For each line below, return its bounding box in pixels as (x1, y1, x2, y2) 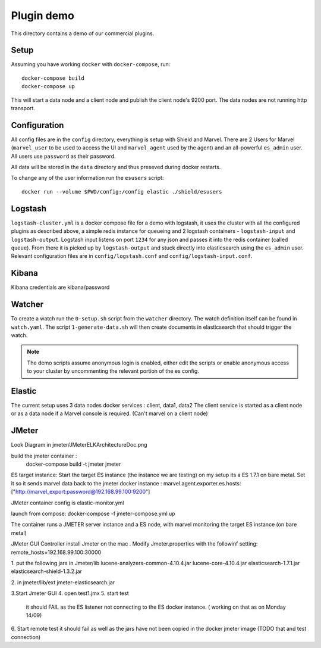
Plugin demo (11, 9, 74, 22)
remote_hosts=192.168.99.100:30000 (11, 549, 102, 556)
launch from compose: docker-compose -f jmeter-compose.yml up (11, 510, 175, 518)
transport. (11, 105, 36, 112)
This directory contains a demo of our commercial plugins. (11, 30, 155, 37)
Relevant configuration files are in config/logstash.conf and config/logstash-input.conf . (11, 253, 253, 260)
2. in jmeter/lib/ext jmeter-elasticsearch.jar (11, 578, 115, 586)
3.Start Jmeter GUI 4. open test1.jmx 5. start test (11, 590, 129, 597)
